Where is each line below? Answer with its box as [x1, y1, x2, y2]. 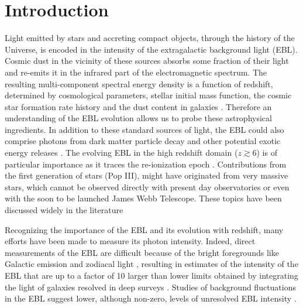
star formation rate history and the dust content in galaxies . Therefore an [5, 100, 272, 112]
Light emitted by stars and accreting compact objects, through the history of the [5, 32, 295, 44]
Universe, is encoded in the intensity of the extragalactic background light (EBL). [5, 43, 298, 55]
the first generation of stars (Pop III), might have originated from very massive [5, 169, 288, 182]
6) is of [252, 146, 277, 159]
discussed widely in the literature [5, 204, 123, 216]
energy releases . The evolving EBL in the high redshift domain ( [5, 146, 238, 159]
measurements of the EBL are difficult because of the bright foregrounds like [5, 246, 279, 258]
